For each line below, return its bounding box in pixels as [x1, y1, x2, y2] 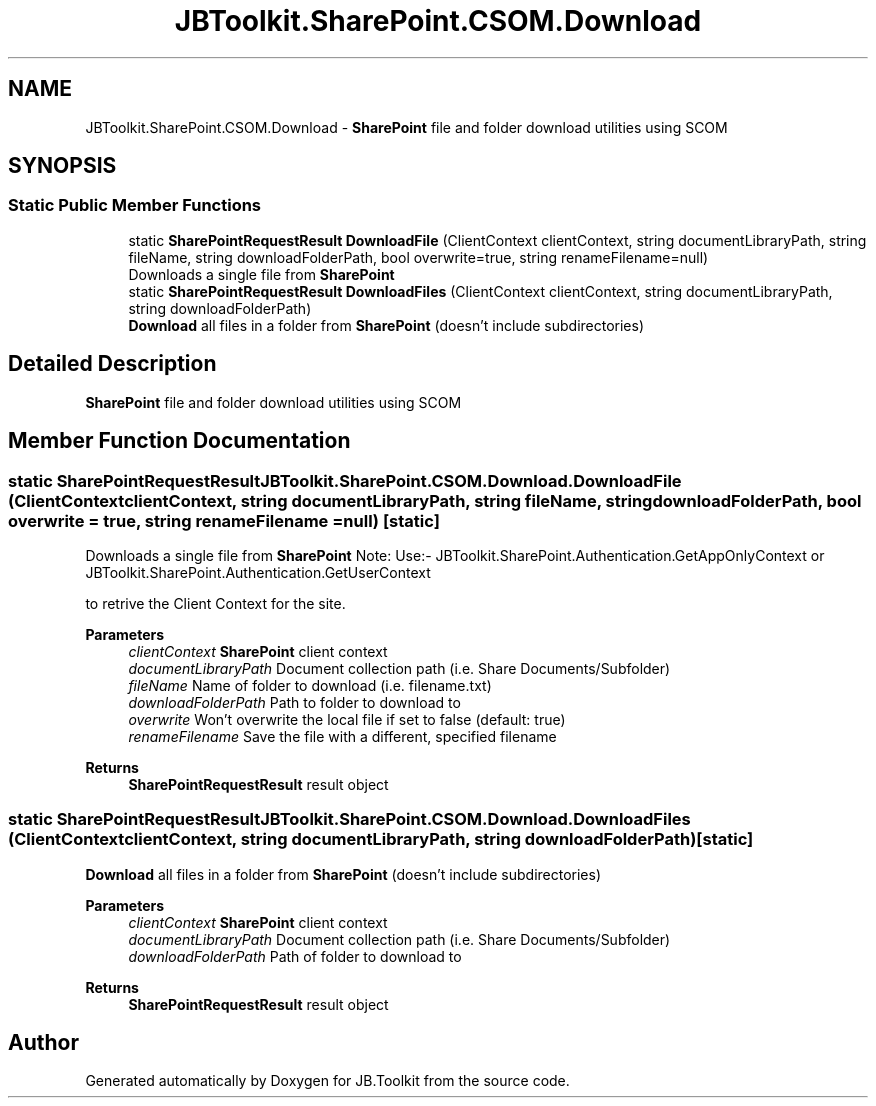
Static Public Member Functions [8, 195, 262, 216]
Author [8, 1030, 79, 1056]
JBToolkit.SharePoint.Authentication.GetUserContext [85, 563, 431, 581]
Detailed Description [8, 351, 217, 377]
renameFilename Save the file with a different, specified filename [128, 727, 557, 745]
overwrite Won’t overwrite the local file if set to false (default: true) [128, 710, 566, 728]
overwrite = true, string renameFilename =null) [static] [8, 510, 440, 531]
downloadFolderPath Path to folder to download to [128, 693, 461, 711]
